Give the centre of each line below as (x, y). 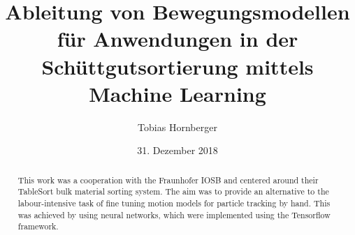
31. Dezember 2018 (177, 150)
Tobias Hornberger (177, 127)
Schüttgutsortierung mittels (177, 66)
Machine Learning (177, 93)
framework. (38, 226)
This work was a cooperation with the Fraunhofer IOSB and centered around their (168, 180)
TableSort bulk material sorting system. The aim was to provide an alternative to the (173, 191)
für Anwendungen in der (177, 39)
